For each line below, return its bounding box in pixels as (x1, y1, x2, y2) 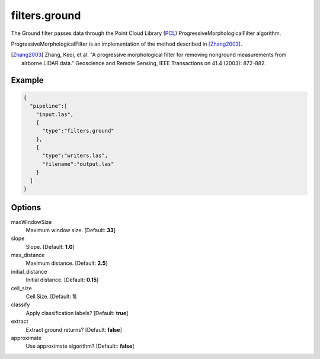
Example (11, 75, 44, 85)
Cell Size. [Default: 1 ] (25, 293, 77, 300)
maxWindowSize (11, 218, 52, 225)
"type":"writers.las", (42, 152, 108, 159)
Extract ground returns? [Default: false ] (25, 326, 123, 333)
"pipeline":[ (30, 102, 68, 110)
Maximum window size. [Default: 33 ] (25, 226, 116, 233)
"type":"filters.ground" (42, 127, 115, 134)
